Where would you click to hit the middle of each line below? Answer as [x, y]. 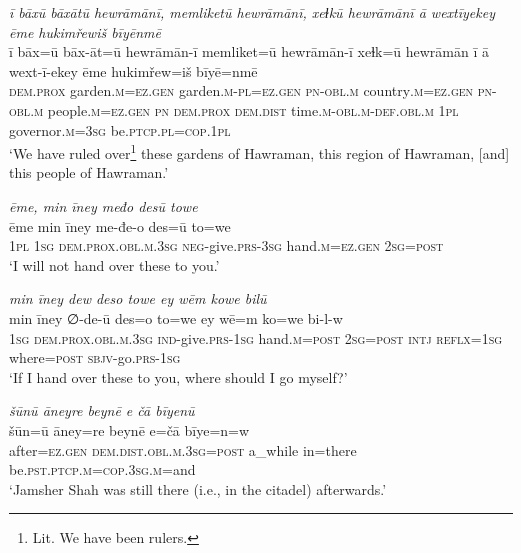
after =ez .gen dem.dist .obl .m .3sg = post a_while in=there [183, 449]
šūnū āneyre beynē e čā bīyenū [102, 410]
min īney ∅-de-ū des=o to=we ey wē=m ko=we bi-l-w [176, 317]
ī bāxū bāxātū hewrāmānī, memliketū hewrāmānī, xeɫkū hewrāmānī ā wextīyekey [252, 12]
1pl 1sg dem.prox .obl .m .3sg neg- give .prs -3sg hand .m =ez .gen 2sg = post [226, 245]
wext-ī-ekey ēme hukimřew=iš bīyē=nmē [133, 70]
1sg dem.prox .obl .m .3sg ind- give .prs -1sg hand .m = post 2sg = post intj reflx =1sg [256, 337]
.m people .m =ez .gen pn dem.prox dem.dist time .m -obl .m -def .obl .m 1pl [244, 109]
